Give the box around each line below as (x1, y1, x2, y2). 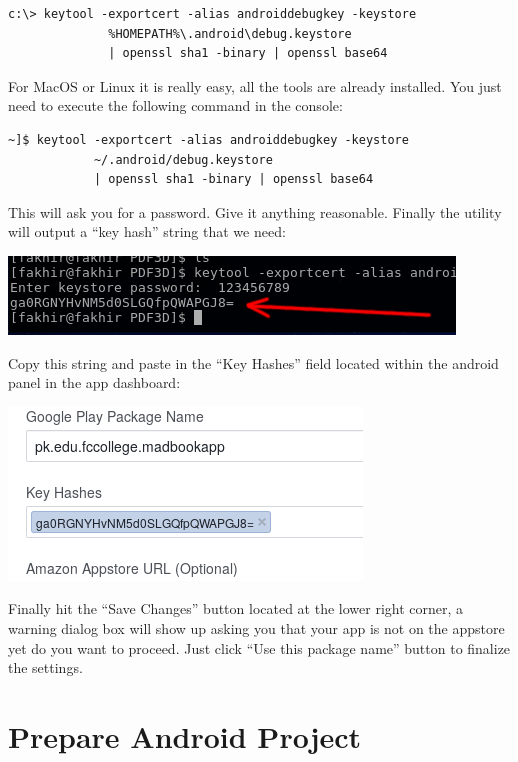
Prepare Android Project (8, 715, 362, 756)
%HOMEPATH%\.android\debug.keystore (108, 26, 352, 41)
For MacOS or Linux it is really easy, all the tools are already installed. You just (8, 75, 502, 96)
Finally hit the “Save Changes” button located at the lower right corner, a (8, 598, 464, 619)
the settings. (8, 657, 83, 678)
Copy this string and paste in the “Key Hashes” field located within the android (8, 352, 499, 373)
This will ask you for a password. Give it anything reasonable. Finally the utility (8, 201, 502, 222)
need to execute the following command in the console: (8, 95, 343, 116)
